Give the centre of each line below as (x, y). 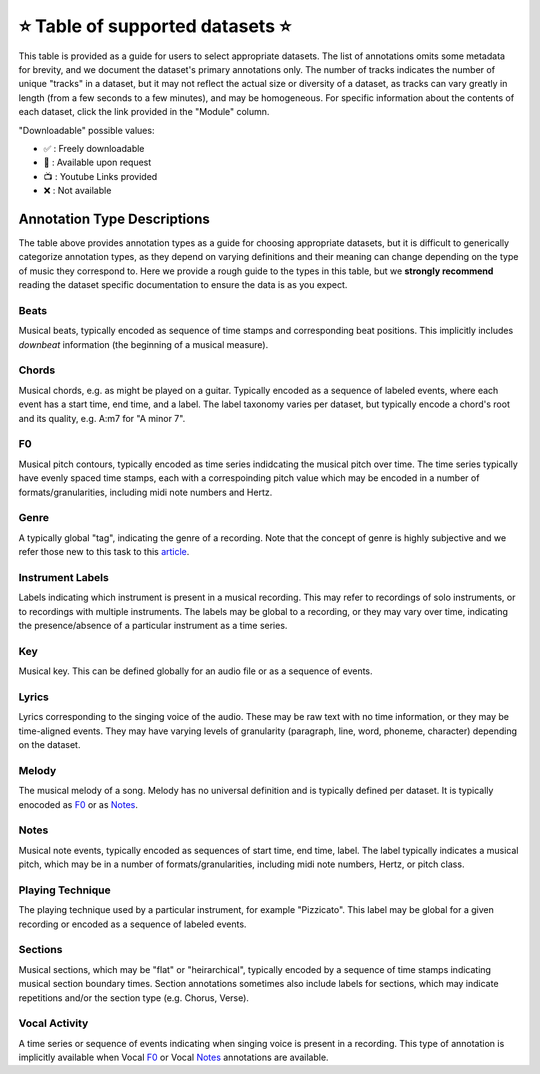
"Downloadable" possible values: (86, 130)
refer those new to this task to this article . (104, 552)
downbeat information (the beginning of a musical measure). (143, 344)
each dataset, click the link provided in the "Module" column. (144, 112)
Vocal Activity (53, 1023)
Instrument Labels (63, 577)
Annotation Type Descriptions (114, 218)
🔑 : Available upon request (97, 162)
